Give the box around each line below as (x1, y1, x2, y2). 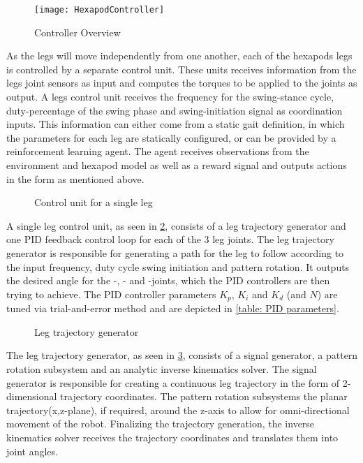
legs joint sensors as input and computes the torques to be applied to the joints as (6, 75, 357, 90)
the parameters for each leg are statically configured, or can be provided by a (6, 130, 336, 145)
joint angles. (6, 443, 58, 458)
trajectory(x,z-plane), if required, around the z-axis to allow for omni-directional (6, 402, 350, 417)
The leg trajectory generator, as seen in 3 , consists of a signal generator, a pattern (6, 348, 358, 362)
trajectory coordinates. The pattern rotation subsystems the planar (60, 389, 348, 404)
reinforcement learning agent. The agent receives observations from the (6, 144, 309, 159)
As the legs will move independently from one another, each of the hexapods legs (6, 48, 353, 63)
